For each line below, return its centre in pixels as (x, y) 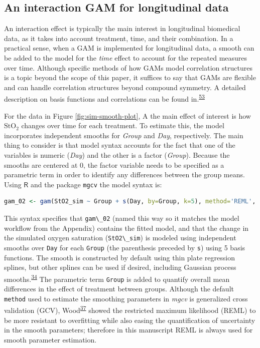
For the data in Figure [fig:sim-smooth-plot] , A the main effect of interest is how (127, 115)
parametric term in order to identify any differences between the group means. (124, 175)
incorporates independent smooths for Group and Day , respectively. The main (124, 135)
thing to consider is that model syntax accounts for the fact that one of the (120, 145)
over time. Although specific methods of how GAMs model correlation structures (128, 67)
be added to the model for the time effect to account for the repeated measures (126, 57)
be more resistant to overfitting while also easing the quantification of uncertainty (130, 320)
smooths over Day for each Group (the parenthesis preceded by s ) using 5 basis (125, 247)
